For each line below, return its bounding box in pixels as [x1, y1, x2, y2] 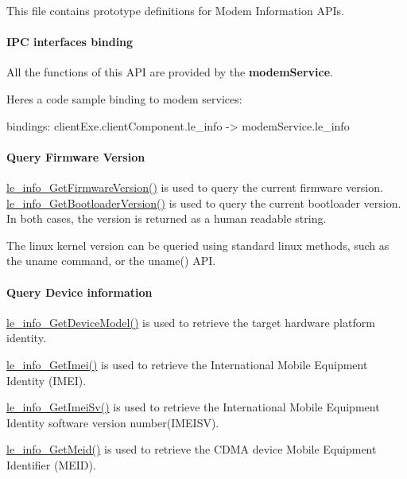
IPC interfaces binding [6, 33, 134, 50]
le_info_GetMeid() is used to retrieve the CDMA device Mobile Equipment [6, 441, 377, 458]
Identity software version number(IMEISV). [6, 414, 219, 430]
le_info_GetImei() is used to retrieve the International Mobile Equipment [6, 356, 368, 372]
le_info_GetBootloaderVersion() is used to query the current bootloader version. [6, 194, 401, 211]
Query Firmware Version [6, 148, 145, 165]
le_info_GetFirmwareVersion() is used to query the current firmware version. [6, 178, 383, 195]
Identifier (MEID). [6, 456, 96, 473]
